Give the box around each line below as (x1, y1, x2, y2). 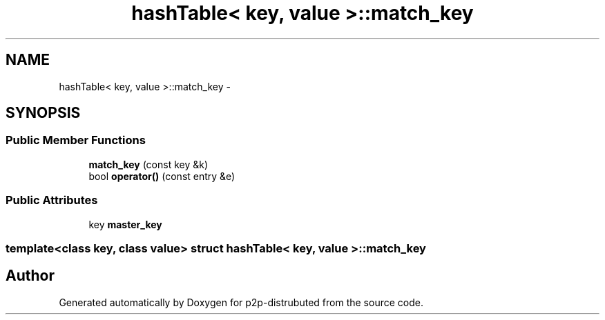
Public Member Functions (6, 133, 146, 148)
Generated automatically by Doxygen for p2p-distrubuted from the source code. (59, 296, 423, 308)
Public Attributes (6, 193, 98, 208)
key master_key (88, 218, 162, 230)
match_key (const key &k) (88, 158, 209, 170)
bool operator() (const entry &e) (88, 170, 236, 182)
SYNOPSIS (6, 104, 81, 122)
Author (6, 267, 55, 285)
